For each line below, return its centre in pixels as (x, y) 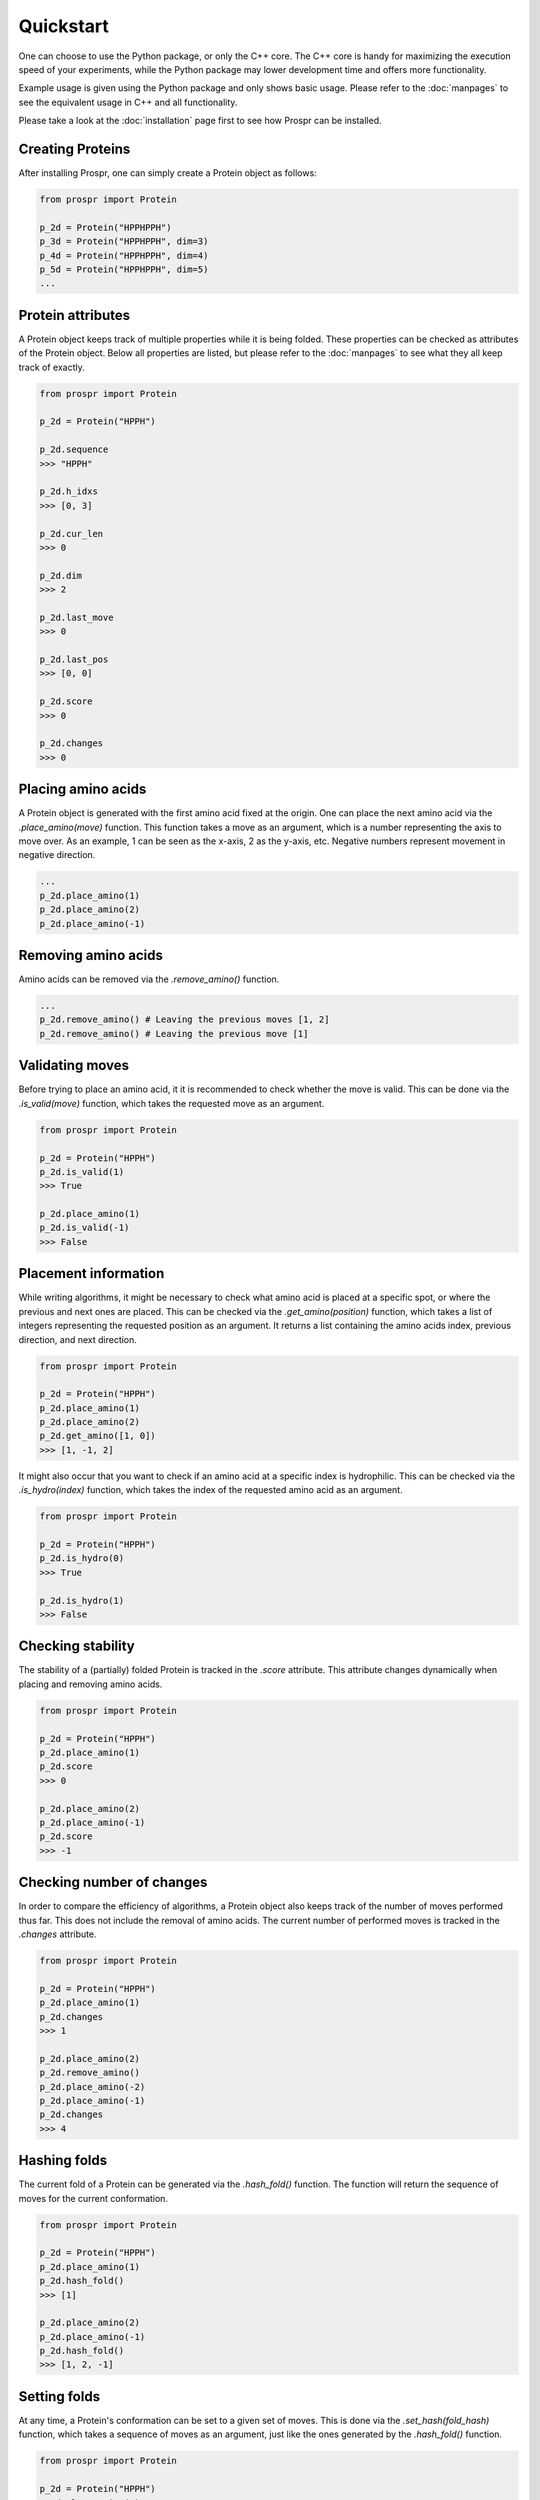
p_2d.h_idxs (69, 491)
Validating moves (74, 1065)
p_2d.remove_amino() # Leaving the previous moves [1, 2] (184, 1019)
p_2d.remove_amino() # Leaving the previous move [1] (174, 1033)
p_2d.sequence (74, 449)
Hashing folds (63, 2160)
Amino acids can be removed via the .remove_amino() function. (149, 979)
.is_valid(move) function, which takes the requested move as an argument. (171, 1103)
